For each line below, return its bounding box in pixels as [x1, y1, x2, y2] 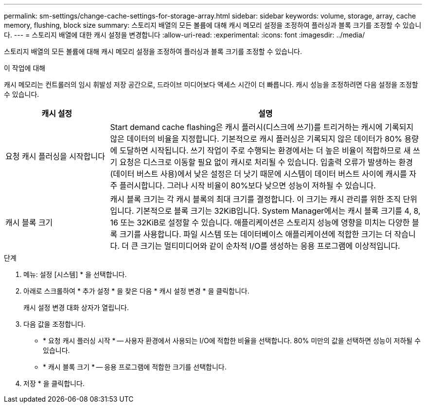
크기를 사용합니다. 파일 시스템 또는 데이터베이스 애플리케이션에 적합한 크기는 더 [119, 229, 392, 239]
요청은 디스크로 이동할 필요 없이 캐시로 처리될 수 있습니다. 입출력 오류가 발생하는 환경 [119, 157, 413, 167]
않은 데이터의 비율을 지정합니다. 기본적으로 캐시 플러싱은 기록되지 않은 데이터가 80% [110, 134, 403, 144]
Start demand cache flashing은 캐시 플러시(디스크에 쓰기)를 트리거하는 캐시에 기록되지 [110, 122, 414, 132]
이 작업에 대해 [4, 64, 46, 72]
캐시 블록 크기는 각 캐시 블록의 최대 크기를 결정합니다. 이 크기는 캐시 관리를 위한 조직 [110, 194, 401, 204]
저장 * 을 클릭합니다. [23, 379, 85, 388]
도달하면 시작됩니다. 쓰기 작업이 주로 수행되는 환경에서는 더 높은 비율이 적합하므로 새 [119, 146, 411, 155]
